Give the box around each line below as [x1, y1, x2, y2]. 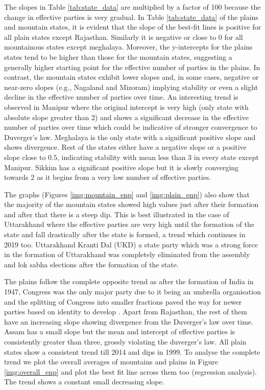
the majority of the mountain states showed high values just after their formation [4, 199, 259, 210]
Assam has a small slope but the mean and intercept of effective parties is [4, 326, 235, 337]
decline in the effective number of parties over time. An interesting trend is [4, 91, 238, 102]
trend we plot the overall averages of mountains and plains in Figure [4, 356, 219, 367]
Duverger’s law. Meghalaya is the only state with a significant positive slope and [4, 131, 256, 142]
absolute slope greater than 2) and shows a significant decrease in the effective [4, 111, 249, 122]
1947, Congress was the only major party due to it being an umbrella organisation [4, 286, 261, 297]
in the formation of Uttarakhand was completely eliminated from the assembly [4, 249, 250, 260]
